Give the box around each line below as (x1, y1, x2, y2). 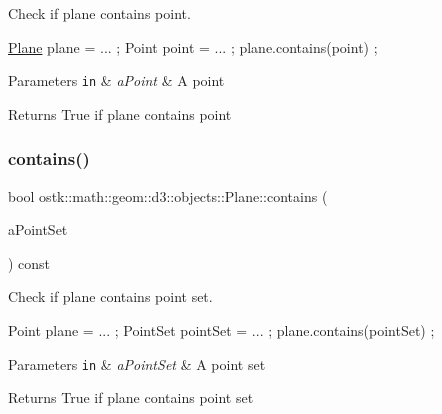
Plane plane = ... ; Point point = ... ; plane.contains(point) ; (8, 36, 378, 57)
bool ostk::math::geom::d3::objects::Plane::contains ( (8, 185, 328, 206)
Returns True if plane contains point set (8, 387, 254, 408)
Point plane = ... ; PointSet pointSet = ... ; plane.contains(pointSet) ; (8, 320, 435, 341)
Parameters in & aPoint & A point (8, 70, 225, 91)
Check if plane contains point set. (8, 286, 213, 307)
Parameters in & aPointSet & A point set (8, 353, 266, 374)
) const (8, 252, 51, 273)
